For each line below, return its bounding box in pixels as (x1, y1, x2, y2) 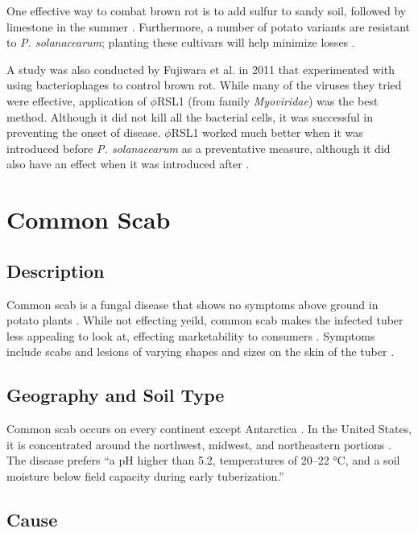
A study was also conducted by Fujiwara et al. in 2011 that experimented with (6, 60, 395, 77)
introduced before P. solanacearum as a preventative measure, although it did (6, 139, 391, 156)
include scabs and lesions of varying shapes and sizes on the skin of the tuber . (6, 343, 395, 360)
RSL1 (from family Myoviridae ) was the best (156, 92, 379, 109)
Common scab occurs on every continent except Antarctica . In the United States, (6, 420, 412, 437)
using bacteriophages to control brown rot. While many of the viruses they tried (6, 76, 402, 93)
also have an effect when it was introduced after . (6, 155, 250, 172)
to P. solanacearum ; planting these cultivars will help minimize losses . (6, 34, 355, 51)
